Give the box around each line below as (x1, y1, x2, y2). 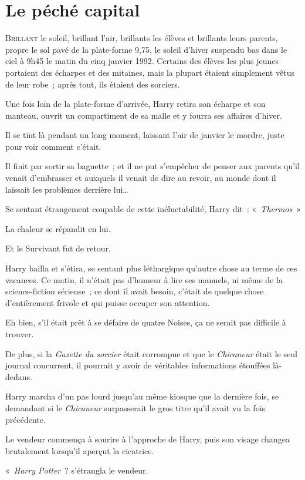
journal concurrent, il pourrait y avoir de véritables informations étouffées (5, 359, 270, 371)
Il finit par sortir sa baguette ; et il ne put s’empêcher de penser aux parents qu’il (5, 160, 300, 172)
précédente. (5, 413, 46, 425)
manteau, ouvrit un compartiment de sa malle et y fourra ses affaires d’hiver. (5, 109, 282, 121)
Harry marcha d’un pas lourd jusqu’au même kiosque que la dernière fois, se (5, 390, 279, 402)
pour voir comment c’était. (5, 140, 101, 152)
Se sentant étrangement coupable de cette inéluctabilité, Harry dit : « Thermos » (5, 203, 301, 215)
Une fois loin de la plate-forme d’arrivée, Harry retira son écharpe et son (5, 98, 266, 110)
